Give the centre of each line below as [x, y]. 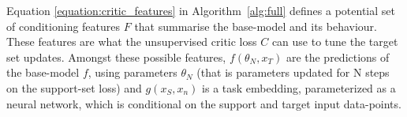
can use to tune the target [335, 42]
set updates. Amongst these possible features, [116, 57]
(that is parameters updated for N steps [293, 72]
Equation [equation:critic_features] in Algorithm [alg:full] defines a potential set [201, 10]
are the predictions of [338, 57]
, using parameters [133, 72]
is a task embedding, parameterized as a [299, 87]
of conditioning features [63, 26]
